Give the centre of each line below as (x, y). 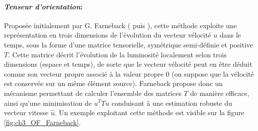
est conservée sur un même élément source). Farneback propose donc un (114, 83)
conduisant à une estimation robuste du (172, 103)
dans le (230, 35)
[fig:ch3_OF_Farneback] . (43, 122)
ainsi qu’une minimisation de (48, 103)
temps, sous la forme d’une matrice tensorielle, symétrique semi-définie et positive (129, 44)
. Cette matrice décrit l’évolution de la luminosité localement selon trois (117, 54)
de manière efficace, (220, 93)
